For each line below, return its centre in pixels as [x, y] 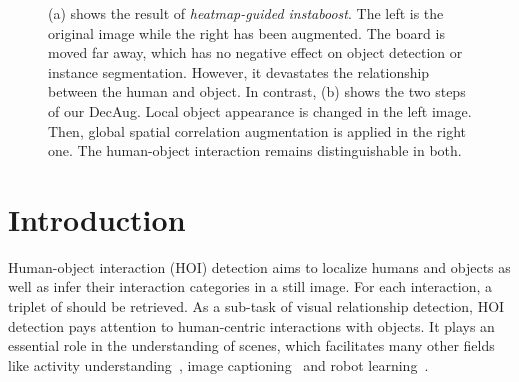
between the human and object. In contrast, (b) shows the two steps [257, 91]
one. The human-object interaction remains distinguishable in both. [255, 150]
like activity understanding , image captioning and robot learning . [218, 364]
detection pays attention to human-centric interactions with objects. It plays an [251, 325]
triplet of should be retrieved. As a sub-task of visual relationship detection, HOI [256, 306]
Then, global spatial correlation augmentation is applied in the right [257, 130]
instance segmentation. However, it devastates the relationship [239, 71]
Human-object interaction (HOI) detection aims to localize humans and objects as [259, 266]
